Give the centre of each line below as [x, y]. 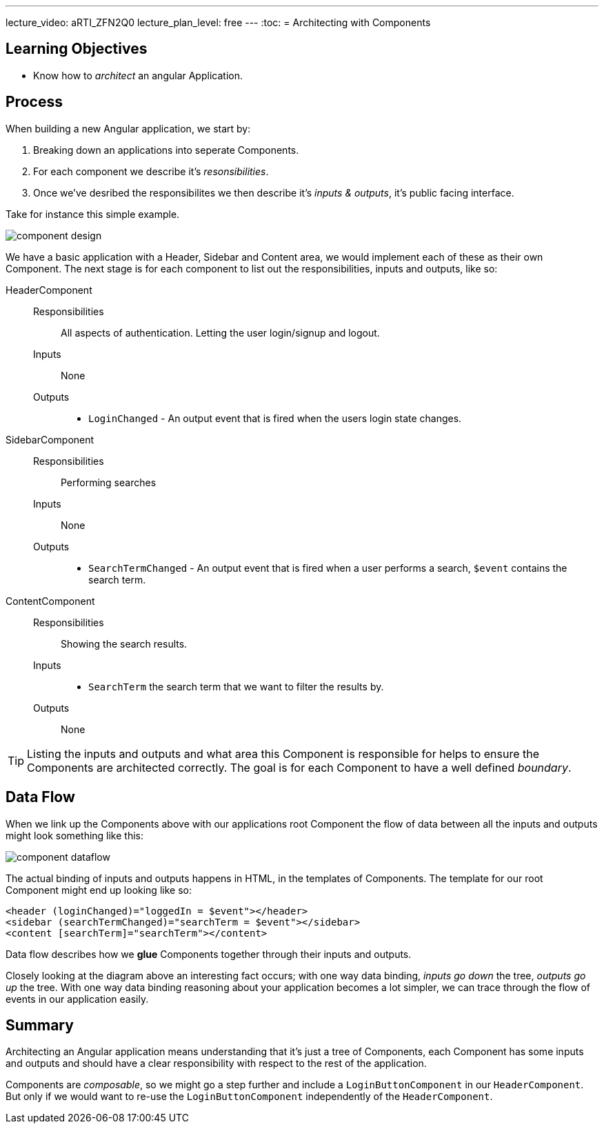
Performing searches [109, 482]
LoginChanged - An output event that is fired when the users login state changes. [275, 418]
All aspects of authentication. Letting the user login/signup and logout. [220, 332]
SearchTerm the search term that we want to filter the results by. [236, 686]
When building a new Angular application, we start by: [128, 128]
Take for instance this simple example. [93, 214]
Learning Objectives [77, 49]
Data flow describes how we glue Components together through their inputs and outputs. [209, 954]
